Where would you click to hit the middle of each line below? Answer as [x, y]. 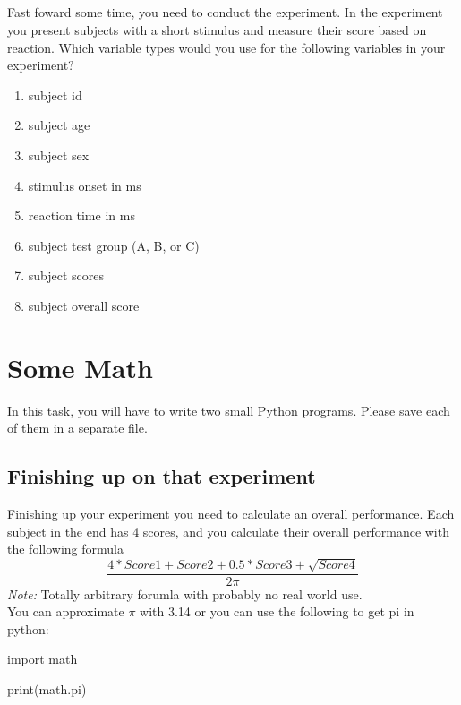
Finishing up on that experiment [162, 476]
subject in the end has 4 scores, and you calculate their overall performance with [228, 531]
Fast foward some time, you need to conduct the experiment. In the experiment [225, 12]
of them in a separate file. [77, 428]
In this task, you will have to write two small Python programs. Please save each [229, 410]
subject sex [59, 155]
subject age [59, 125]
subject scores [66, 275]
